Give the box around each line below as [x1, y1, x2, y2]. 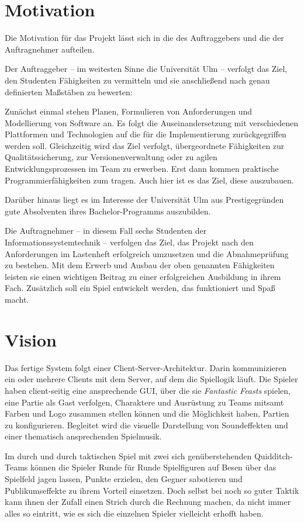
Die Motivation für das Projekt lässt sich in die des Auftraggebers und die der [5, 32, 284, 44]
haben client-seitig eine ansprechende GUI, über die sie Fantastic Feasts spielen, [5, 384, 291, 396]
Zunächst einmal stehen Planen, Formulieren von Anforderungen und [5, 105, 253, 117]
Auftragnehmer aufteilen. [5, 43, 95, 55]
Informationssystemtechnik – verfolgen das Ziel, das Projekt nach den [5, 236, 254, 248]
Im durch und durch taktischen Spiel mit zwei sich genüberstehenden [5, 449, 252, 462]
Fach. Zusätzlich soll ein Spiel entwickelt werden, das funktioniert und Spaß [5, 282, 275, 294]
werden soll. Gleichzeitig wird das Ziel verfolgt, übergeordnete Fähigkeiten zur [5, 139, 285, 151]
